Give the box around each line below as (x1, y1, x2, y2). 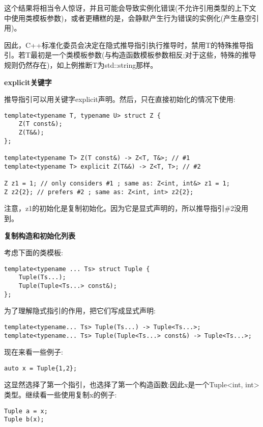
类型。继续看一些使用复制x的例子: (4, 389, 117, 400)
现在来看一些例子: (4, 346, 63, 357)
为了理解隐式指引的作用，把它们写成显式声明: (4, 305, 156, 316)
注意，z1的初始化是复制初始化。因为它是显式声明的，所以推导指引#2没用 (4, 203, 248, 213)
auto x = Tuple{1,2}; (4, 364, 77, 372)
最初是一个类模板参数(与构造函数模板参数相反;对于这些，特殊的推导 (31, 49, 256, 60)
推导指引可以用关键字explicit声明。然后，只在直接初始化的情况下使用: (4, 94, 236, 104)
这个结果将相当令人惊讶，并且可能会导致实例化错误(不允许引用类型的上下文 (4, 3, 256, 13)
